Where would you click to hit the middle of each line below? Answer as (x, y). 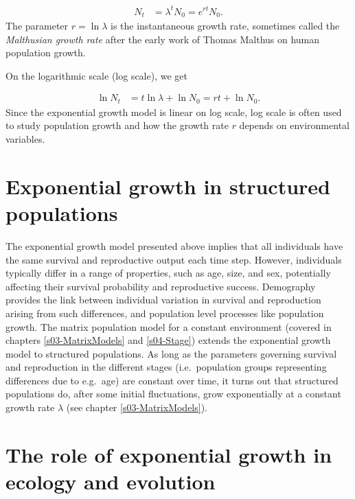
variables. (25, 139)
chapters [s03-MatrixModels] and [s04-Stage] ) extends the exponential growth (168, 340)
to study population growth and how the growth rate (117, 125)
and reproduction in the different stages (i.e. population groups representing (166, 367)
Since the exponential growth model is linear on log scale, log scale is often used (174, 112)
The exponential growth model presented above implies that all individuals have (174, 245)
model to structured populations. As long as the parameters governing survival (171, 353)
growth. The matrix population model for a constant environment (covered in (169, 326)
